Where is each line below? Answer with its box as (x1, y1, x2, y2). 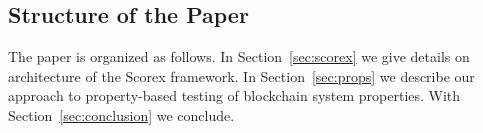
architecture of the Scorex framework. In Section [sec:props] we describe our (8, 65, 475, 86)
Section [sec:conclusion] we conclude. (8, 104, 235, 125)
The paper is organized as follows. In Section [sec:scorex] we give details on (8, 46, 470, 67)
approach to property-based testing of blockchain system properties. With (8, 85, 461, 106)
